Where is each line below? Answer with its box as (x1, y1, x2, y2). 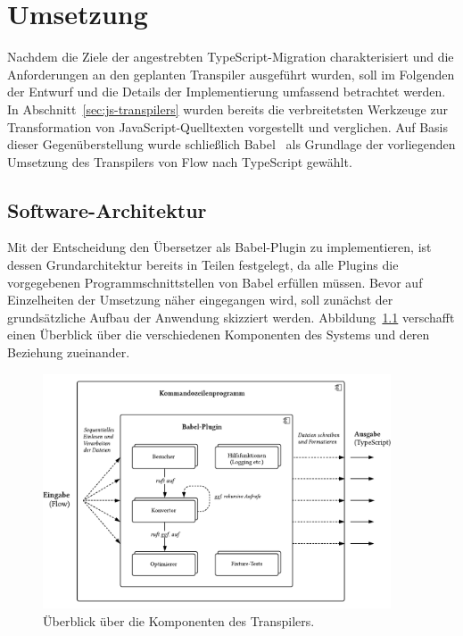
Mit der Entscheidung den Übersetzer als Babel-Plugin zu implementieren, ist (7, 238, 432, 256)
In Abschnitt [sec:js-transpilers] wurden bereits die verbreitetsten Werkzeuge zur (7, 99, 448, 118)
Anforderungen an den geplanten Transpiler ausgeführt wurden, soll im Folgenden (7, 64, 455, 83)
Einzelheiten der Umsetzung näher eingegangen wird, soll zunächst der (7, 290, 393, 309)
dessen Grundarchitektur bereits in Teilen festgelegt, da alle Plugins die (7, 255, 399, 274)
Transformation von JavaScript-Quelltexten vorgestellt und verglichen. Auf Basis (7, 117, 449, 136)
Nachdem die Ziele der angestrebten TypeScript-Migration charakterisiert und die (7, 47, 454, 66)
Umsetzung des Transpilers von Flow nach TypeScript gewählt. (7, 152, 352, 171)
